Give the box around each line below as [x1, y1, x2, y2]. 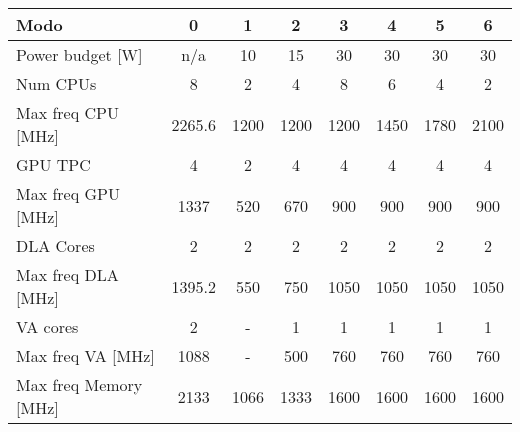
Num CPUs [16, 72, 97, 95]
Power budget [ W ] [16, 43, 143, 66]
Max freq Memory [16, 373, 143, 396]
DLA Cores [16, 234, 95, 257]
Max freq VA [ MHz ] [16, 344, 155, 367]
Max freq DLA [16, 263, 119, 286]
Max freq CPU [16, 101, 119, 124]
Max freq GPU [16, 182, 120, 205]
